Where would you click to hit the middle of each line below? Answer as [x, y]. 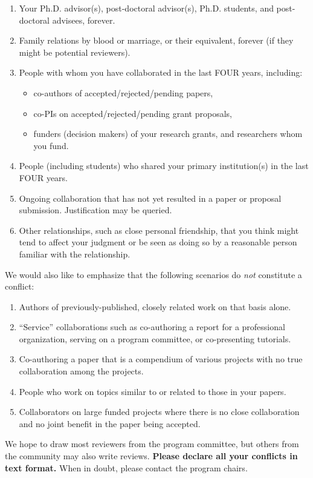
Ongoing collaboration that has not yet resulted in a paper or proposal [150, 198]
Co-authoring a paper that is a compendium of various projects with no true [161, 359]
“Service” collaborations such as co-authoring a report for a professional [152, 327]
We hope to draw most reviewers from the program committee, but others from [152, 444]
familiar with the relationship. [75, 254]
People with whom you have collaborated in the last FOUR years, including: [161, 72]
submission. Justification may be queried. [95, 210]
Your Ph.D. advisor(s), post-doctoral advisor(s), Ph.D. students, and [146, 8]
